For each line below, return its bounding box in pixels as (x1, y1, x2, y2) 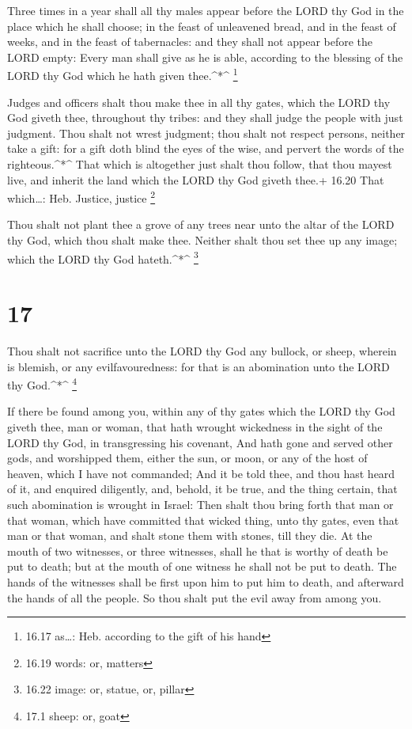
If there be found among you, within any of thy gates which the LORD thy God (7, 403, 395, 420)
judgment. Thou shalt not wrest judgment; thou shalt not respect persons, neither (7, 124, 406, 141)
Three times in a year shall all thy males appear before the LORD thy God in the (7, 2, 404, 18)
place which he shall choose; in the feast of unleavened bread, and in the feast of (7, 17, 396, 34)
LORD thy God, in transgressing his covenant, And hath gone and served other (7, 434, 393, 450)
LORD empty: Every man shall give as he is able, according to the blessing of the (7, 48, 403, 65)
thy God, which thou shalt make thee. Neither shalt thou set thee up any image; (7, 232, 398, 249)
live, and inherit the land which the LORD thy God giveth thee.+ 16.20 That (7, 171, 384, 188)
